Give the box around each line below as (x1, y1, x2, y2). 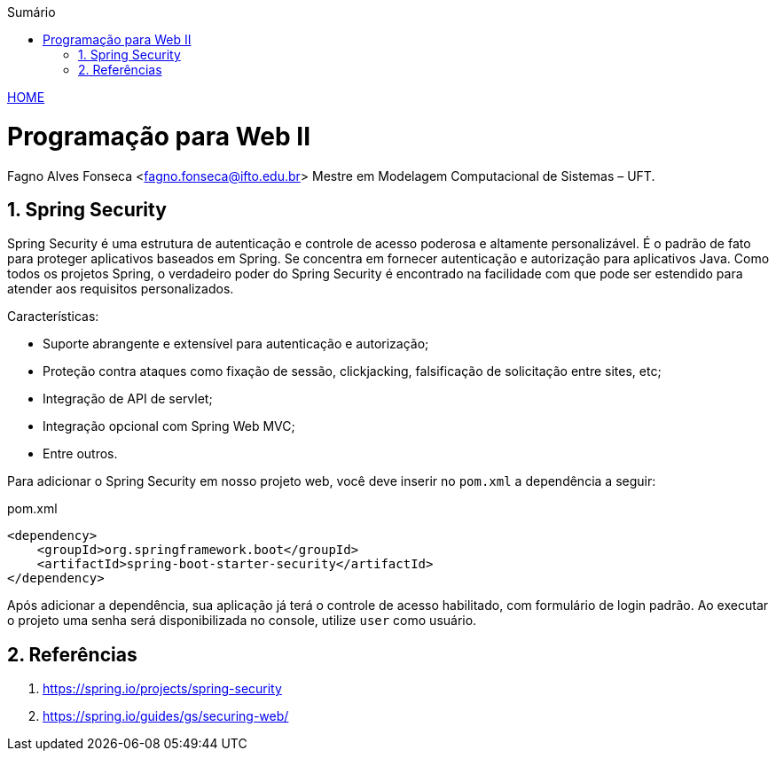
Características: (7, 309, 99, 324)
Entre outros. (43, 446, 118, 462)
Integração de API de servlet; (43, 391, 213, 407)
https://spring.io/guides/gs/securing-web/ (43, 708, 289, 724)
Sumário (7, 4, 56, 20)
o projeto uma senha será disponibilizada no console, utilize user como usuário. (7, 613, 477, 629)
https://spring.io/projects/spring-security (43, 681, 282, 697)
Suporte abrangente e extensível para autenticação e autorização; (43, 336, 429, 352)
